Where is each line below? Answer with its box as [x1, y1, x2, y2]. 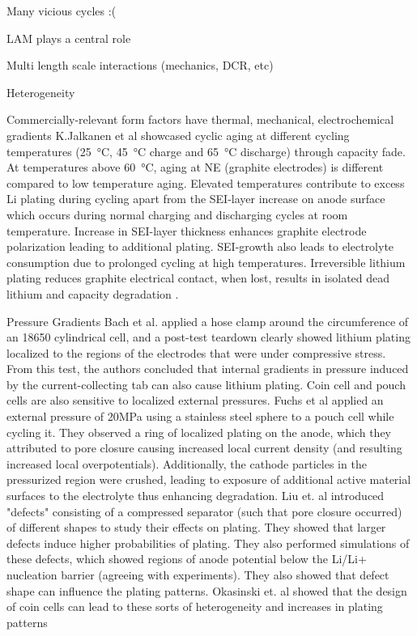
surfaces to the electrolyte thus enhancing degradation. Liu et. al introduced [6, 487, 385, 504]
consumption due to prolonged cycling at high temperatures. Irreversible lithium [6, 253, 406, 270]
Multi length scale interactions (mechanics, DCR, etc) [6, 57, 274, 74]
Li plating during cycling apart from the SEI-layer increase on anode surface [6, 190, 385, 207]
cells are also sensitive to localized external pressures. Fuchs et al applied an [6, 392, 384, 409]
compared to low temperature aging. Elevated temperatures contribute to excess [6, 174, 405, 191]
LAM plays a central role [6, 29, 131, 46]
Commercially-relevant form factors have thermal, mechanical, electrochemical [6, 111, 394, 128]
